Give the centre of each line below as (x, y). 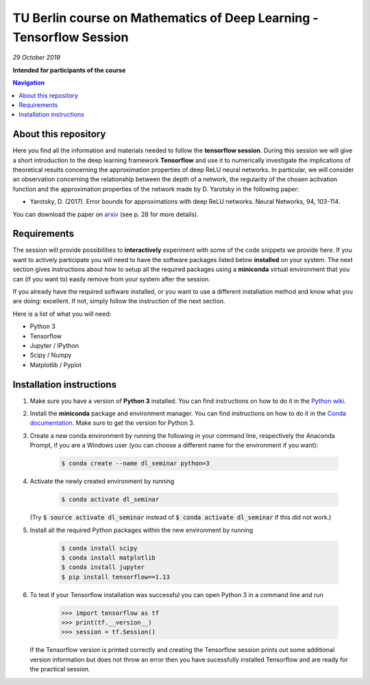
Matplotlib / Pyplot (56, 364)
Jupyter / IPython (54, 345)
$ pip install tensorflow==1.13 (116, 577)
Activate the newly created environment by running (102, 481)
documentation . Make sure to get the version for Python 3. (112, 423)
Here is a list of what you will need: (62, 314)
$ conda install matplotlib (108, 557)
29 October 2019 (37, 58)
